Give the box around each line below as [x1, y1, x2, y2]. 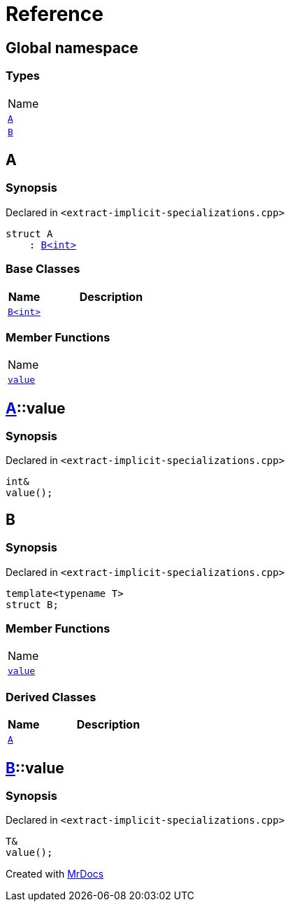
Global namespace [6, 38, 138, 57]
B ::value [6, 759, 64, 777]
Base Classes [6, 262, 80, 276]
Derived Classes [6, 689, 96, 704]
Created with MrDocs [6, 868, 104, 880]
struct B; [6, 598, 59, 610]
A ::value [6, 399, 66, 417]
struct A [6, 227, 53, 239]
